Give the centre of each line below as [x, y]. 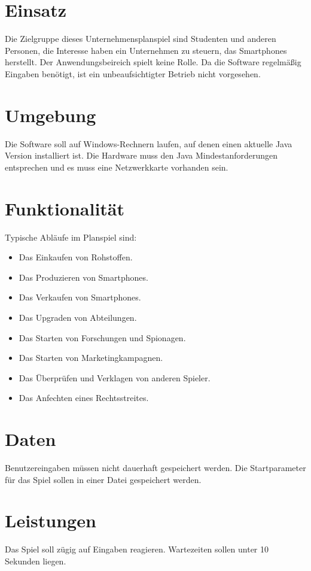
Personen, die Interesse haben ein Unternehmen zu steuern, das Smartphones [146, 50]
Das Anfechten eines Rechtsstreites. [84, 398]
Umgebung [51, 115]
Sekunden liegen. [36, 561]
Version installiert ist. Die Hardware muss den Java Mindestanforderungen [141, 155]
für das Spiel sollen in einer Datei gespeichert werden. [103, 479]
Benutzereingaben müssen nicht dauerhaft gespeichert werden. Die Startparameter [155, 467]
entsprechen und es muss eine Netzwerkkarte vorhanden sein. [117, 167]
